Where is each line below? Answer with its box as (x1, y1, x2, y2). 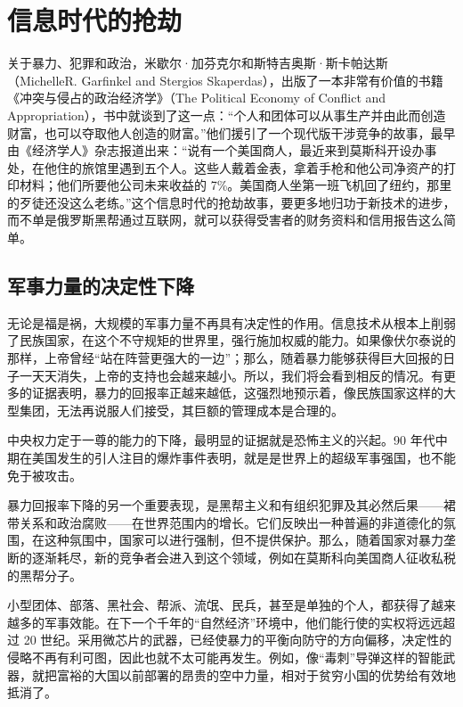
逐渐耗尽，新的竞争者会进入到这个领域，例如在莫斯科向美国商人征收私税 (31, 547, 456, 566)
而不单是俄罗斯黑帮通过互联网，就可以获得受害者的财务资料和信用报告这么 (7, 210, 443, 229)
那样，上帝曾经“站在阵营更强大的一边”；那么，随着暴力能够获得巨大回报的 (7, 349, 443, 367)
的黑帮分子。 (7, 565, 82, 584)
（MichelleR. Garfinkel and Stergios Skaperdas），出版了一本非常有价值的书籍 (7, 70, 443, 89)
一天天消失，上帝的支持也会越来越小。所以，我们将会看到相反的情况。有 (19, 366, 443, 384)
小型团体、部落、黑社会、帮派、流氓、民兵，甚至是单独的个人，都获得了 (7, 596, 431, 614)
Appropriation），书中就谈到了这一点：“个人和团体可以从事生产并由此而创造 (7, 105, 446, 124)
